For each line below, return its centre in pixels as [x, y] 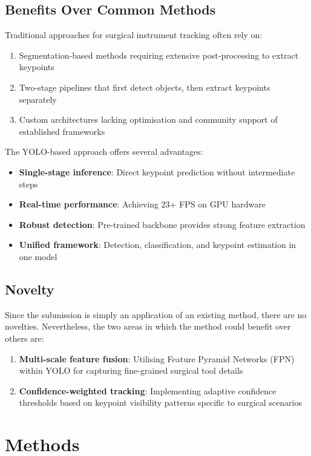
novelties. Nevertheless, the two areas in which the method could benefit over [148, 326]
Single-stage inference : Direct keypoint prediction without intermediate [157, 171]
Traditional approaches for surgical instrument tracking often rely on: [134, 35]
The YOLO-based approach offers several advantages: [104, 151]
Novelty [30, 289]
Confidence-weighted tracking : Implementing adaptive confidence [148, 390]
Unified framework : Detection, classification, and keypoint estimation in [158, 245]
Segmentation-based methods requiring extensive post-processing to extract [159, 55]
